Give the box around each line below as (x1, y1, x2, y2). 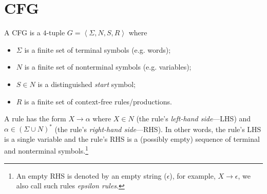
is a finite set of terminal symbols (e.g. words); (24, 44, 171, 55)
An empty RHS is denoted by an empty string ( (16, 170, 167, 181)
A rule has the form (4, 113, 66, 124)
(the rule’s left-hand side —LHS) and (136, 113, 251, 124)
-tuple (46, 27, 65, 38)
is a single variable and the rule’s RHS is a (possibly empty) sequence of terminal (4, 133, 260, 144)
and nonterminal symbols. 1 (4, 144, 88, 156)
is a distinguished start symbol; (37, 78, 136, 89)
